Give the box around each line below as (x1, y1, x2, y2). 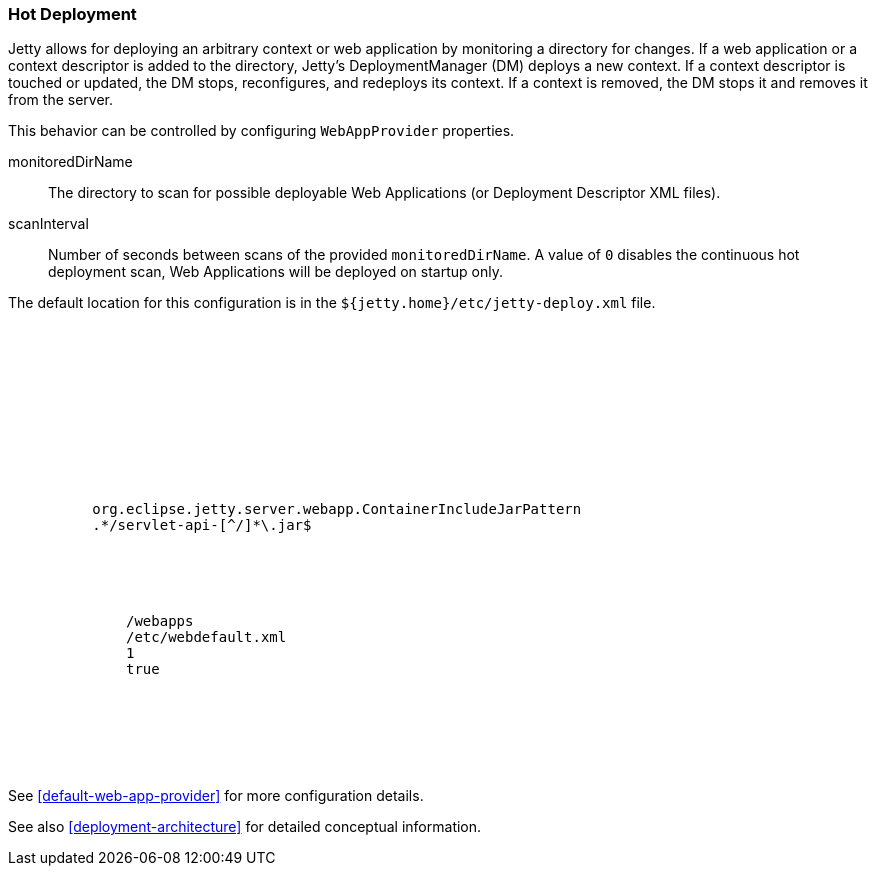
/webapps (126, 613, 194, 630)
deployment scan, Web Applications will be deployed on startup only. (48, 263, 503, 281)
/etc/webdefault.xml (126, 629, 287, 646)
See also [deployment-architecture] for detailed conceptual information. (8, 818, 482, 836)
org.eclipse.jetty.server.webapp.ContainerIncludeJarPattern (92, 501, 582, 518)
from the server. (8, 91, 113, 109)
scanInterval (8, 215, 89, 233)
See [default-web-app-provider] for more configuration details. (8, 787, 424, 805)
